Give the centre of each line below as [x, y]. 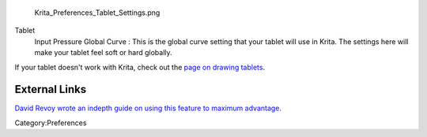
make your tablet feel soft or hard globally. [104, 53]
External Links [51, 89]
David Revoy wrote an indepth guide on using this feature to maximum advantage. [148, 108]
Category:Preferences [51, 123]
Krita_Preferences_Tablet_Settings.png [97, 13]
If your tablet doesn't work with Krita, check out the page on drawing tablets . [140, 67]
